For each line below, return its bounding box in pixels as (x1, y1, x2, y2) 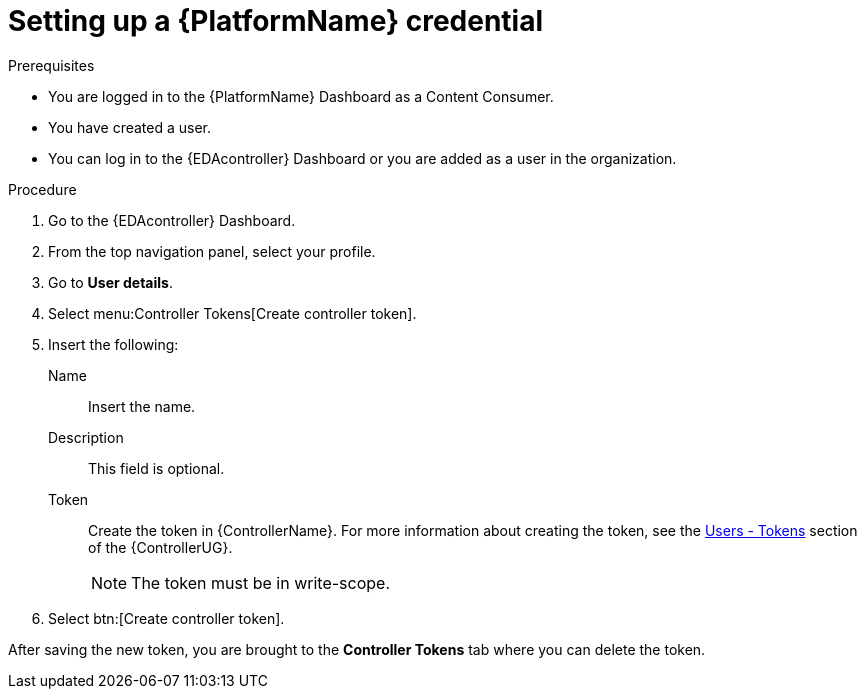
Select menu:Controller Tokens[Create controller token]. (48, 304, 417, 322)
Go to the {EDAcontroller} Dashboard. (48, 211, 296, 229)
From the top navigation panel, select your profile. (48, 242, 376, 260)
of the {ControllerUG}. (88, 538, 233, 556)
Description (48, 428, 124, 446)
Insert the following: (48, 335, 179, 353)
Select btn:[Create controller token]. (48, 609, 285, 627)
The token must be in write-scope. (131, 572, 390, 593)
